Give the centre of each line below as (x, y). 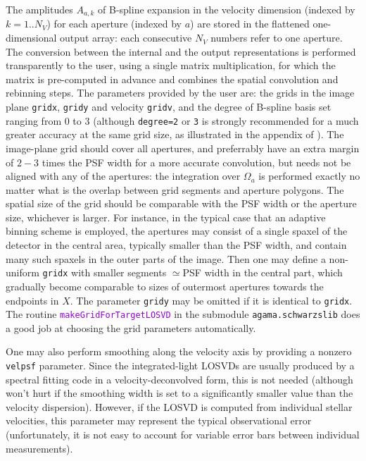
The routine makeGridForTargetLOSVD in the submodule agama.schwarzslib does (183, 314)
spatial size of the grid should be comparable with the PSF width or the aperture (181, 203)
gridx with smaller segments (105, 272)
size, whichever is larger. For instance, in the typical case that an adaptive (166, 217)
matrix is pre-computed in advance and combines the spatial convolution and (172, 79)
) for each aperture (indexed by (114, 24)
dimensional (31, 38)
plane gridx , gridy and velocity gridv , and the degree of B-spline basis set (169, 107)
